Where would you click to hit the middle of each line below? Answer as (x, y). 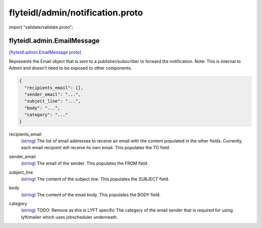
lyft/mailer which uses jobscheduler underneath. (70, 217)
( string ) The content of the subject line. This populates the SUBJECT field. (95, 179)
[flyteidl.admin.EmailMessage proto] (45, 52)
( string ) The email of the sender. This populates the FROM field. (85, 163)
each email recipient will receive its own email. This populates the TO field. (96, 148)
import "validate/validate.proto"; (41, 27)
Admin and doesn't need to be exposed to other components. (70, 68)
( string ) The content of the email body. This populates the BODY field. (91, 195)
